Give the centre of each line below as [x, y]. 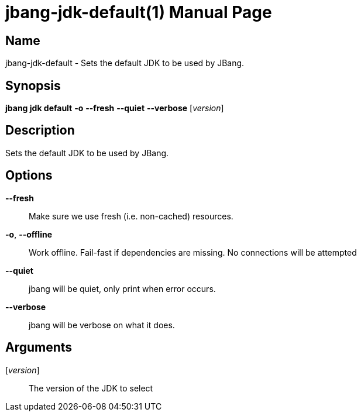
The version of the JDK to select [91, 388]
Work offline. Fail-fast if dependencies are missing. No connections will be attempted [193, 252]
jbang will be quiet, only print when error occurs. [122, 288]
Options [29, 176]
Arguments [39, 348]
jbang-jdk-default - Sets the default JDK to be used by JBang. [125, 63]
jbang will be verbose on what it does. [102, 325]
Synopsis [33, 85]
